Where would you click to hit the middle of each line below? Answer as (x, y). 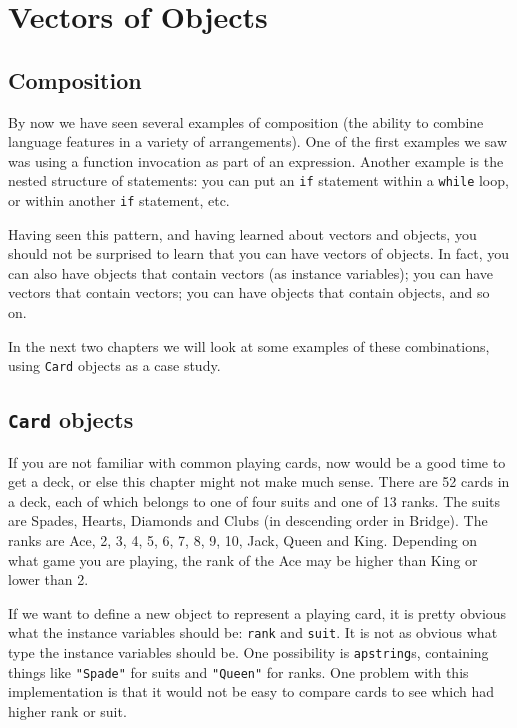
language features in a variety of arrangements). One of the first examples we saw (258, 141)
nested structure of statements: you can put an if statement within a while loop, (258, 180)
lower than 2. (48, 579)
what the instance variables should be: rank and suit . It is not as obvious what (253, 632)
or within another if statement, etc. (119, 200)
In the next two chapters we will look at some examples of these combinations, (249, 345)
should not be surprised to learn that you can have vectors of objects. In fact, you (259, 253)
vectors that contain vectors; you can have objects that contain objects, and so (249, 292)
